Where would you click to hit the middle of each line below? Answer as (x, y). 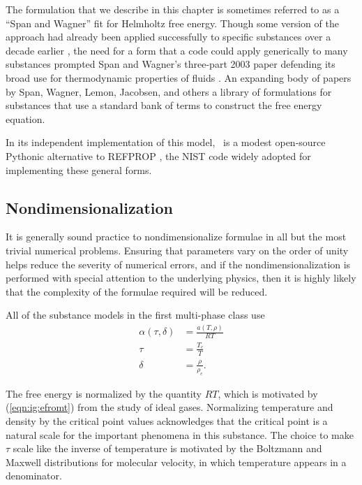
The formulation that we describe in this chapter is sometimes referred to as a (173, 9)
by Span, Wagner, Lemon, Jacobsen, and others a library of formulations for (169, 91)
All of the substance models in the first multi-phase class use (135, 315)
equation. (25, 118)
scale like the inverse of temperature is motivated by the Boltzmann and (167, 448)
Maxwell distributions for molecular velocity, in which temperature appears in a (176, 462)
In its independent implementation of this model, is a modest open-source (166, 142)
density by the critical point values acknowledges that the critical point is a (167, 420)
